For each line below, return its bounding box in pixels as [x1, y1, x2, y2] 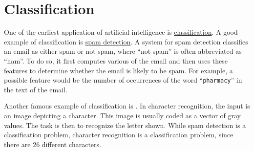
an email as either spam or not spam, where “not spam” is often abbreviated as [4, 46, 242, 56]
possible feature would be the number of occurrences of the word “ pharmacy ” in [4, 75, 242, 85]
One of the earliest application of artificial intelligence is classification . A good [4, 27, 238, 37]
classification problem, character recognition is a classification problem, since [4, 129, 233, 140]
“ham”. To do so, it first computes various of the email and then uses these [4, 55, 228, 65]
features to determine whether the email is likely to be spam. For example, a [4, 65, 233, 75]
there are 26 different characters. [4, 139, 101, 149]
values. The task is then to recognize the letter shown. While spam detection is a [4, 120, 246, 130]
